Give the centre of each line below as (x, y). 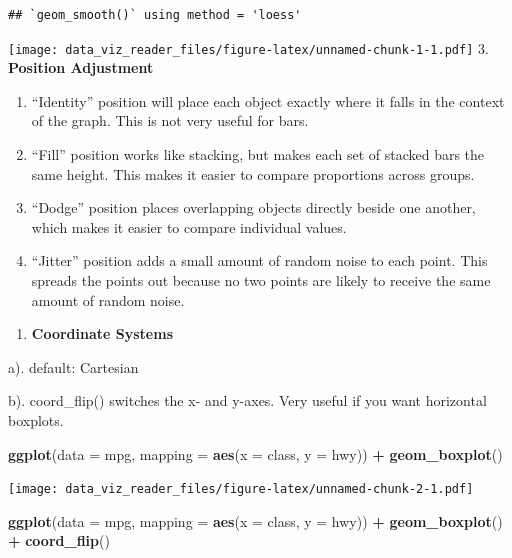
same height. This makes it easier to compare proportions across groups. (253, 173)
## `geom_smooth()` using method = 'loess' (155, 15)
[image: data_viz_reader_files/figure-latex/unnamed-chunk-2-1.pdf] (241, 489)
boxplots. (36, 419)
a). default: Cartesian (73, 366)
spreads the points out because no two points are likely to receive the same (261, 280)
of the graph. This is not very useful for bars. (170, 120)
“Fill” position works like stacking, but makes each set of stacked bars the (258, 154)
